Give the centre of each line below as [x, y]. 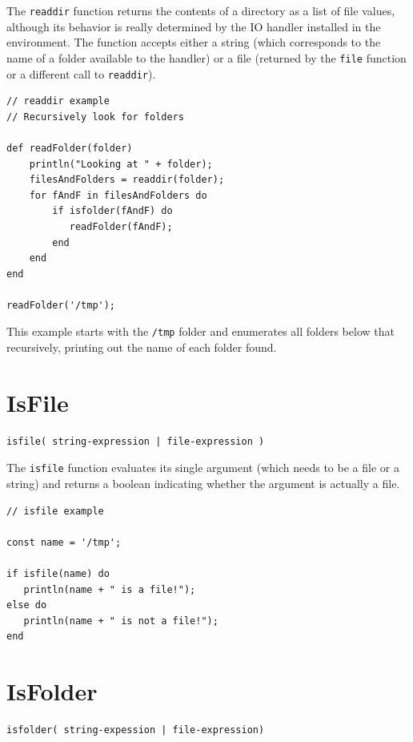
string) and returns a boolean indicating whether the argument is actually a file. [203, 484]
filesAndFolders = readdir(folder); [127, 180]
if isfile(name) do [58, 574]
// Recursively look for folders [95, 117]
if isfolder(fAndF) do [112, 211]
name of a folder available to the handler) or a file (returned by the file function [206, 57]
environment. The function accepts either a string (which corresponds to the [194, 42]
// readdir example [58, 101]
